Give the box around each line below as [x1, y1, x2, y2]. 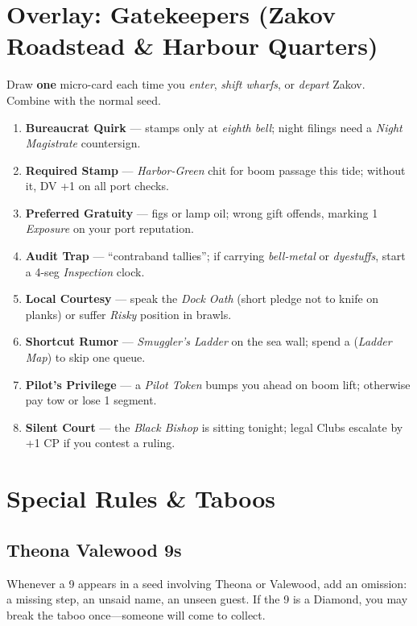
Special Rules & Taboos [6, 482, 275, 515]
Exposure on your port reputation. [25, 220, 194, 237]
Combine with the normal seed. [6, 91, 161, 108]
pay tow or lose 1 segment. [25, 392, 157, 408]
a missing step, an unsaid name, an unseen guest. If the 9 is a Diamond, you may [6, 591, 408, 607]
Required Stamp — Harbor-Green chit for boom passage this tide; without [25, 161, 406, 178]
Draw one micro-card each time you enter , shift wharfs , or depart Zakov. [6, 76, 365, 93]
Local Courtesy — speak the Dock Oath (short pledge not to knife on [25, 290, 379, 307]
